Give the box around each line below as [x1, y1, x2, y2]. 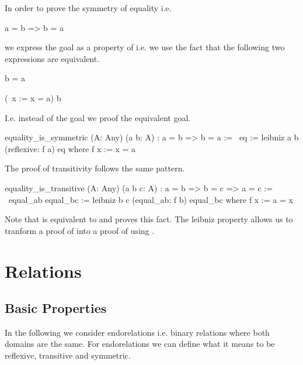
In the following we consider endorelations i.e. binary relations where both [5, 326, 270, 338]
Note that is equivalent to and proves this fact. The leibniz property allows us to [5, 213, 293, 225]
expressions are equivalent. [5, 52, 100, 64]
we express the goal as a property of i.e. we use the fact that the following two [5, 41, 285, 53]
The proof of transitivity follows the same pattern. [5, 162, 185, 174]
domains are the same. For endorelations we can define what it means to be [5, 338, 275, 350]
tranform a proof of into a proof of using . [5, 224, 155, 236]
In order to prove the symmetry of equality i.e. [5, 2, 172, 13]
